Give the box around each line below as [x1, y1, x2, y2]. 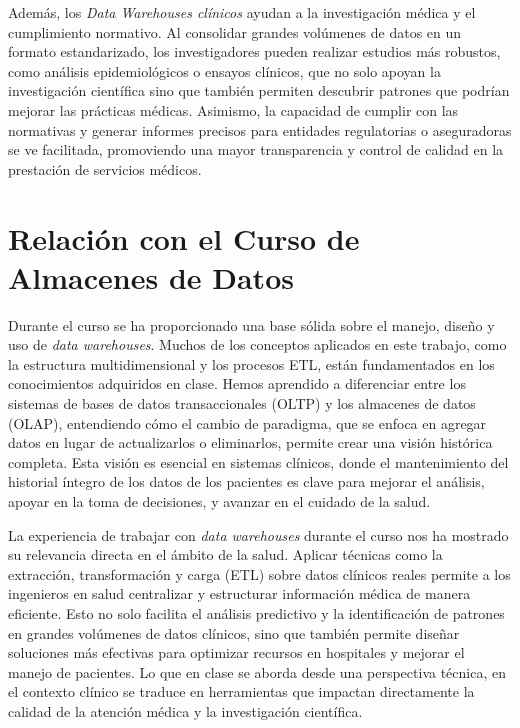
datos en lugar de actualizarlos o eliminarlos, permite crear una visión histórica [8, 432, 493, 453]
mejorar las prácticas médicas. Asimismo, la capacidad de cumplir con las [8, 99, 459, 120]
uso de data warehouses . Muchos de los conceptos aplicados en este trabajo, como [8, 334, 507, 355]
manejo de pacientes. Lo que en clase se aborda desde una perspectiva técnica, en [8, 661, 506, 682]
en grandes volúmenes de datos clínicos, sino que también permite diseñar [8, 622, 460, 643]
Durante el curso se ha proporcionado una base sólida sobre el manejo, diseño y [8, 314, 495, 335]
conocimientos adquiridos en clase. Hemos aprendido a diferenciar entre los [8, 373, 466, 394]
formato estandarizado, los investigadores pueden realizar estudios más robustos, [8, 41, 501, 62]
